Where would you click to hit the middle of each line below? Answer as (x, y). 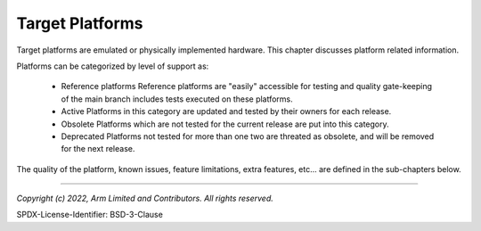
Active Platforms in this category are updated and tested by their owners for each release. (226, 111)
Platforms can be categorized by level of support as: (113, 66)
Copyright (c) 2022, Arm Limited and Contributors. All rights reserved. (145, 198)
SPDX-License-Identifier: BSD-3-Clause (90, 215)
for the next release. (98, 149)
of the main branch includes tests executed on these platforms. (177, 99)
